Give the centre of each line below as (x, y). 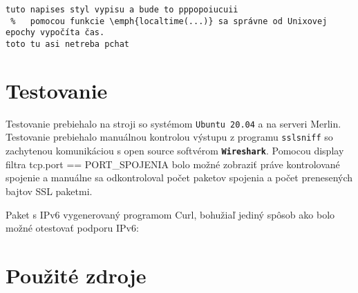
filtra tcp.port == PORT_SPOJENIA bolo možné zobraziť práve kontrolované (173, 164)
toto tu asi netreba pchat (67, 44)
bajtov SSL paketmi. (49, 191)
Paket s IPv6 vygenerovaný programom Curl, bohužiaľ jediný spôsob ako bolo (170, 214)
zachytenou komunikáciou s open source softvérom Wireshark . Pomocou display (175, 151)
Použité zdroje (76, 275)
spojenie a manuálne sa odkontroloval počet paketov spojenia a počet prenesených (179, 178)
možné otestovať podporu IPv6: (72, 228)
